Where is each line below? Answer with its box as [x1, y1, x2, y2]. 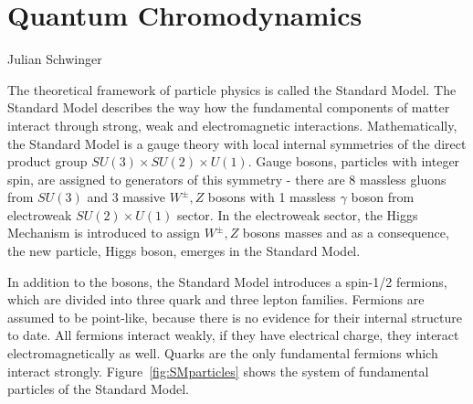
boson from [351, 187, 415, 207]
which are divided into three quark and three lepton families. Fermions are [7, 290, 425, 309]
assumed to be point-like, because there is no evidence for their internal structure [7, 307, 462, 326]
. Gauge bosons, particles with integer [247, 152, 460, 171]
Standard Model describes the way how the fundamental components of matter [7, 98, 450, 117]
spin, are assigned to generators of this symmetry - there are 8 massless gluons [7, 169, 447, 188]
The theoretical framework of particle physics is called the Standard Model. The [7, 80, 457, 99]
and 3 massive [87, 187, 166, 207]
